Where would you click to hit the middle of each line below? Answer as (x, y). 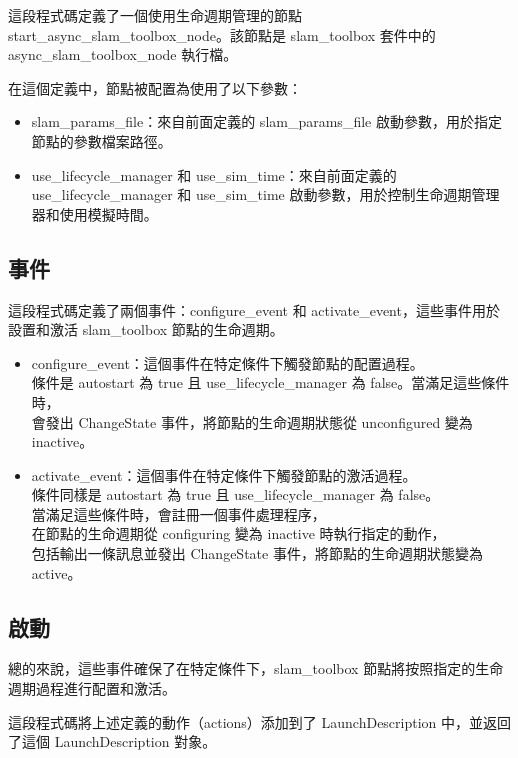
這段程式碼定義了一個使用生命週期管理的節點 (155, 15)
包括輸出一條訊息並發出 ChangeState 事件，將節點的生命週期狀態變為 (257, 553)
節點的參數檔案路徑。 (101, 140)
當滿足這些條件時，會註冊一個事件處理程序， (178, 513)
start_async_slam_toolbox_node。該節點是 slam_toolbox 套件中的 (222, 34)
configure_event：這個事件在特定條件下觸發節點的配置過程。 (227, 362)
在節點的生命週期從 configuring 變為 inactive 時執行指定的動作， (238, 533)
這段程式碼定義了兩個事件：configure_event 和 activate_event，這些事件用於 (254, 309)
